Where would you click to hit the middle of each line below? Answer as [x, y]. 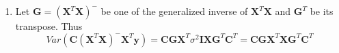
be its [322, 11]
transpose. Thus [49, 26]
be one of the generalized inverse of [174, 11]
